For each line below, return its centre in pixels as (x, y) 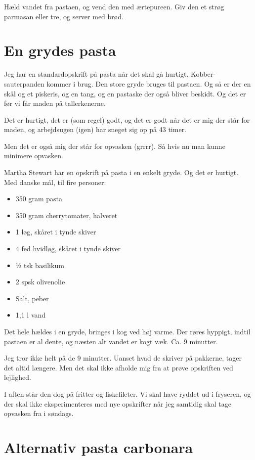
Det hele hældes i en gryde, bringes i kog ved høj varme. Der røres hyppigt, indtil (127, 331)
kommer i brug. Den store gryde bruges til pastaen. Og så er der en (149, 83)
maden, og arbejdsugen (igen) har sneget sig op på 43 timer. (95, 129)
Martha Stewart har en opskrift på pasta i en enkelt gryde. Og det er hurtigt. (121, 172)
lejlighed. (18, 377)
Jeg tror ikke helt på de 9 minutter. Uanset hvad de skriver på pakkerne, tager (123, 358)
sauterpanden (24, 83)
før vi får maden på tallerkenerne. (55, 103)
